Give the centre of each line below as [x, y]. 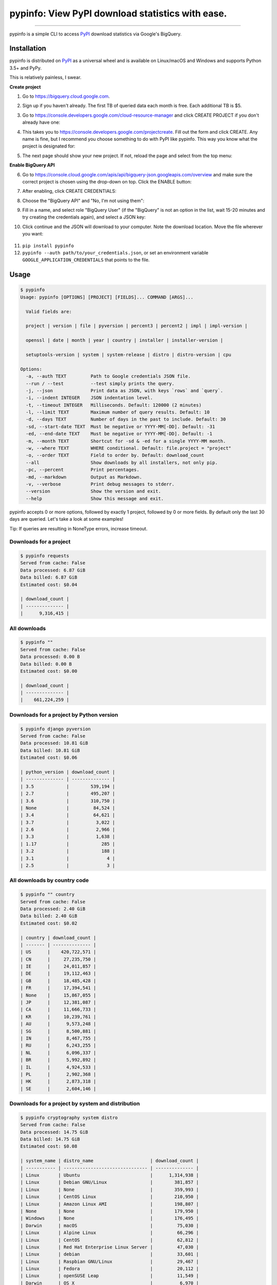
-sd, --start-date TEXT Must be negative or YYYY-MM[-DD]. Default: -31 [121, 426]
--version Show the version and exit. [93, 491]
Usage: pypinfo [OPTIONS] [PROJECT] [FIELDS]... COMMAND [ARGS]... [107, 297]
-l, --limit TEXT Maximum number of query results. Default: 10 [118, 412]
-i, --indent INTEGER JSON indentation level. [90, 398]
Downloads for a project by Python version [64, 714]
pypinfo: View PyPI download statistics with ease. [118, 13]
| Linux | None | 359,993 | [110, 1189]
